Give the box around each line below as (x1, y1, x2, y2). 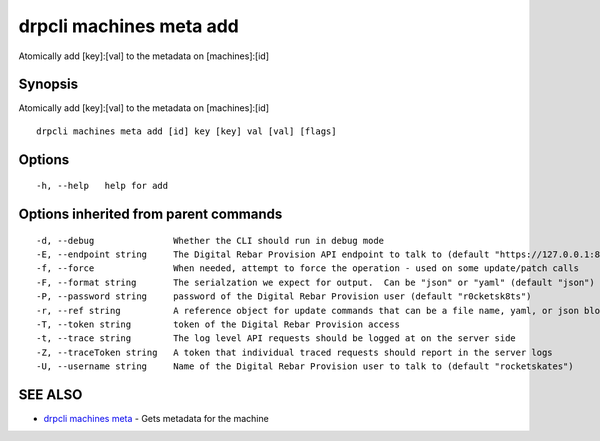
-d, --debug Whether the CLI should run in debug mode (36, 235, 385, 246)
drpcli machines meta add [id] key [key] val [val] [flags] (36, 125, 337, 137)
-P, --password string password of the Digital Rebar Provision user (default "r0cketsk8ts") (36, 291, 532, 302)
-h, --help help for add (36, 180, 169, 192)
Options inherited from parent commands (18, 206, 283, 223)
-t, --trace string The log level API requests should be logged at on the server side (36, 333, 517, 344)
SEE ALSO (18, 386, 83, 403)
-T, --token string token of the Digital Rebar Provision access (36, 319, 400, 330)
